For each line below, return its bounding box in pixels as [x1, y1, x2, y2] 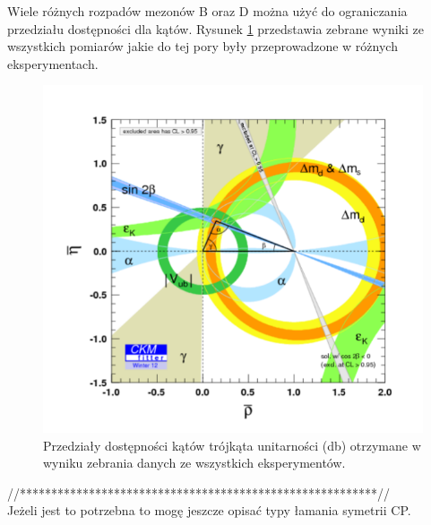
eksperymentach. [7, 54, 99, 73]
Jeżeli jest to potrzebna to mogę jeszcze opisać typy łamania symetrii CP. [7, 501, 411, 520]
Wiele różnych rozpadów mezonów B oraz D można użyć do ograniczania [7, 2, 408, 20]
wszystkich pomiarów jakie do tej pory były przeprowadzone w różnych [7, 37, 398, 56]
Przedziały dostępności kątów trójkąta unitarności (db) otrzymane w [43, 435, 421, 454]
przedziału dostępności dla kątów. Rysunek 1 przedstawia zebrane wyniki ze [7, 19, 424, 38]
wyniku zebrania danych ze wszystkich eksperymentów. [43, 453, 346, 472]
